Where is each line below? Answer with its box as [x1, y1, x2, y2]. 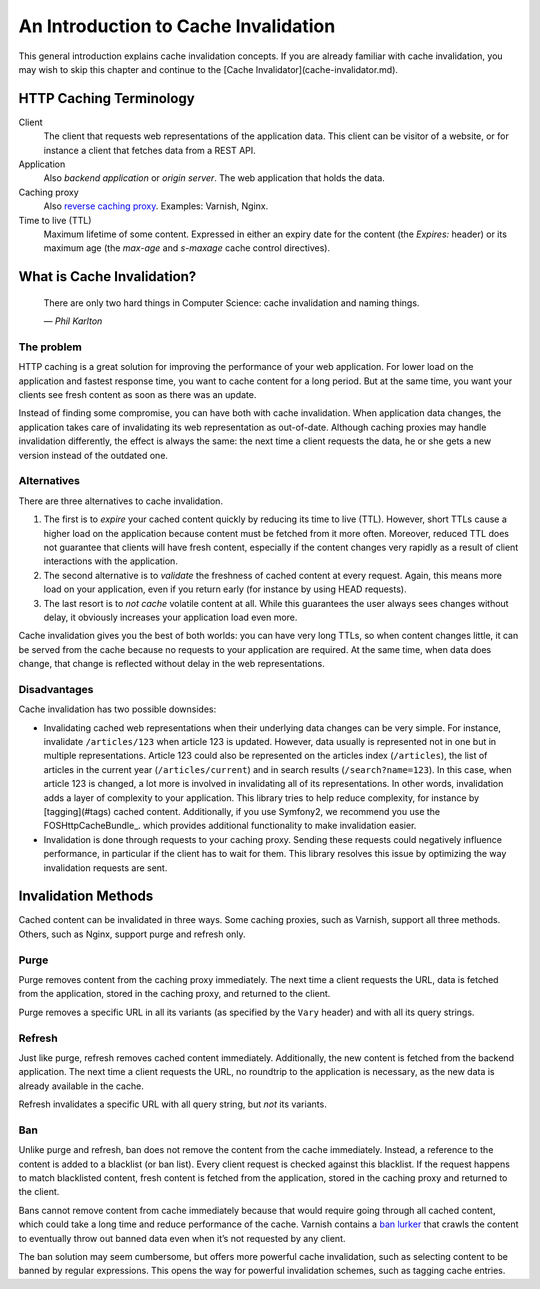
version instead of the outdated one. [18, 449, 169, 461]
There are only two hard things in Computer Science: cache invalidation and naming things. [43, 296, 420, 309]
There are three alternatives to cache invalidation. [18, 495, 224, 507]
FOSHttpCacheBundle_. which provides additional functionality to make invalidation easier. [43, 820, 417, 832]
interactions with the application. [43, 555, 179, 567]
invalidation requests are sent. [43, 861, 168, 874]
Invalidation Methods [18, 888, 154, 905]
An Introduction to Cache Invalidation [18, 15, 336, 37]
